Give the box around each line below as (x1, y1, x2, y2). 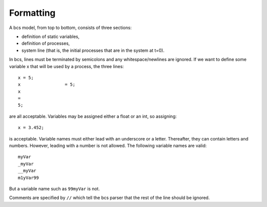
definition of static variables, (21, 34, 80, 39)
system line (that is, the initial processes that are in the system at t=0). (21, 47, 165, 53)
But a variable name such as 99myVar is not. (9, 185, 100, 192)
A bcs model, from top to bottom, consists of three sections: (9, 25, 132, 31)
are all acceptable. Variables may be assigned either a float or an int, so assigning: (9, 113, 177, 119)
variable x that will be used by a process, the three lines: (9, 63, 124, 69)
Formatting (9, 7, 56, 18)
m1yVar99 (18, 175, 39, 180)
